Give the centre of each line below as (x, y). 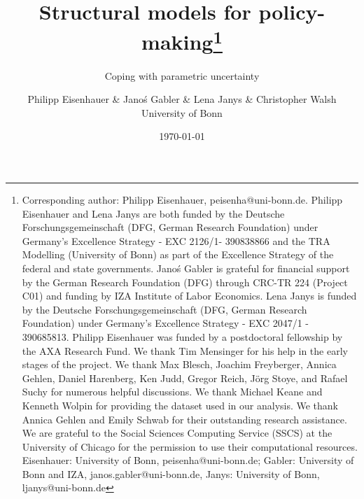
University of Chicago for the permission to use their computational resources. (190, 446)
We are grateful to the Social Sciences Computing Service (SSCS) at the (177, 433)
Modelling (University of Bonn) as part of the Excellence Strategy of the (178, 254)
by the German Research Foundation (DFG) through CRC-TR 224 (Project (185, 282)
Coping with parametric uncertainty (182, 75)
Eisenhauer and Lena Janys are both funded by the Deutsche (153, 213)
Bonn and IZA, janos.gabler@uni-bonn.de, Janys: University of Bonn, (171, 473)
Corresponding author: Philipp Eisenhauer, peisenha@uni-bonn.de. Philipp (182, 200)
